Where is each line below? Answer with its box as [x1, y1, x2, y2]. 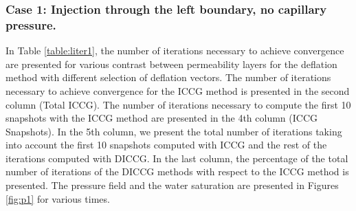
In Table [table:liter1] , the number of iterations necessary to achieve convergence [5, 43, 344, 58]
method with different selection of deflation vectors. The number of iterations [5, 70, 331, 85]
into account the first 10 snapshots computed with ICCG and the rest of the [5, 137, 327, 152]
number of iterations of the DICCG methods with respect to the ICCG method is [5, 164, 349, 179]
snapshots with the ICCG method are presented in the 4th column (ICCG [5, 111, 318, 125]
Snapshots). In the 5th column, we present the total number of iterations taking [5, 124, 342, 138]
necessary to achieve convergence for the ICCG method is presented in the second [5, 83, 350, 98]
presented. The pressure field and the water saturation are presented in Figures [5, 178, 339, 192]
